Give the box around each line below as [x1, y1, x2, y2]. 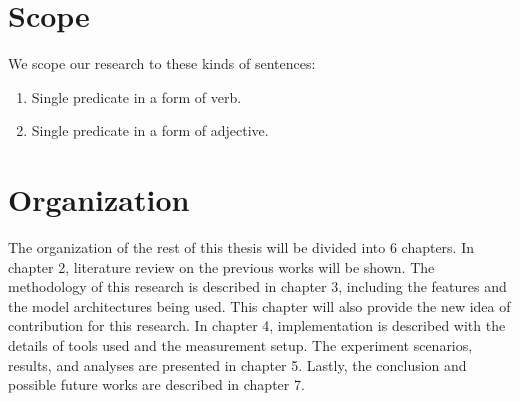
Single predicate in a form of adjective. [31, 120, 269, 141]
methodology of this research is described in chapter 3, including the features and [8, 276, 507, 297]
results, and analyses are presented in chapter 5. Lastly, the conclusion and [8, 354, 467, 375]
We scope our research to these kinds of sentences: [8, 53, 316, 74]
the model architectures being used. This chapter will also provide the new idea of [8, 295, 511, 316]
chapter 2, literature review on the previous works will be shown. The [8, 256, 435, 277]
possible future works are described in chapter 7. [8, 374, 305, 395]
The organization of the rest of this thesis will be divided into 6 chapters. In [8, 237, 475, 258]
